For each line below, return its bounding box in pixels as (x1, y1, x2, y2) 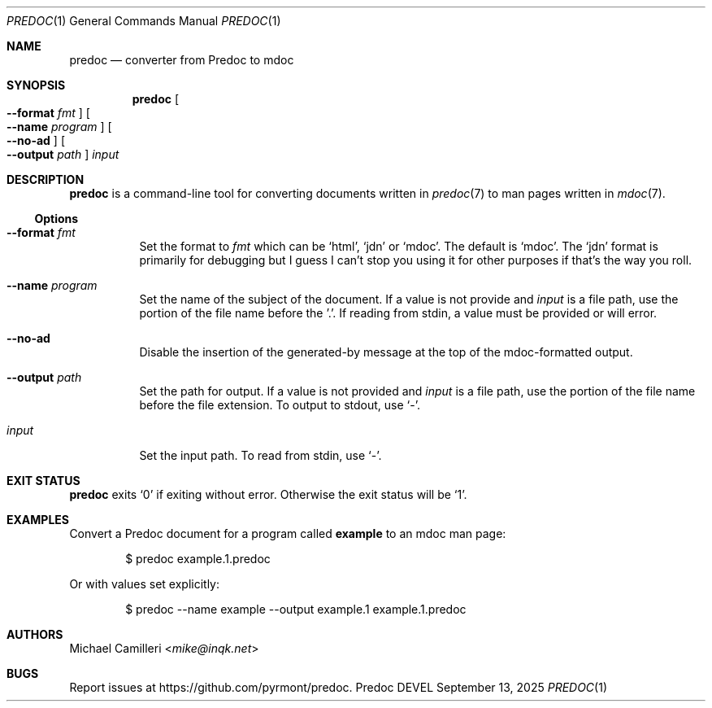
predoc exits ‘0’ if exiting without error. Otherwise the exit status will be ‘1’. (69, 487, 467, 501)
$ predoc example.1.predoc (125, 552, 271, 566)
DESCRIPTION (7, 173, 85, 186)
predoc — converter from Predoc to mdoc (69, 53, 294, 67)
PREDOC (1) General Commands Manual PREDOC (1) (7, 14, 281, 28)
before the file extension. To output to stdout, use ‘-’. (139, 398, 420, 412)
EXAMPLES (7, 513, 69, 527)
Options (34, 212, 79, 225)
